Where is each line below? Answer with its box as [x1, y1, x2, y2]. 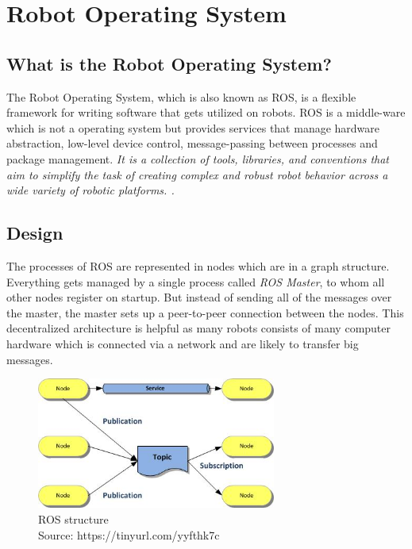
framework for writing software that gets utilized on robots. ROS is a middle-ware [6, 104, 406, 121]
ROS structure [38, 510, 109, 527]
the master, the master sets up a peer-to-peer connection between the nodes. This [6, 304, 404, 321]
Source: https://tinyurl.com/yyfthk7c [38, 526, 220, 543]
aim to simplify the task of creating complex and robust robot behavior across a [6, 166, 388, 182]
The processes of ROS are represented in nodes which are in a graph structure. [6, 257, 390, 274]
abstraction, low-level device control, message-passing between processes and [6, 135, 378, 152]
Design [6, 221, 64, 245]
